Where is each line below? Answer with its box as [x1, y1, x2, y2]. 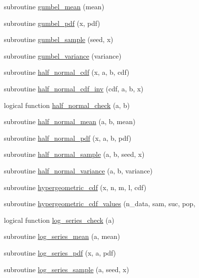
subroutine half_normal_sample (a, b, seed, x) [4, 149, 145, 159]
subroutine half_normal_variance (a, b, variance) [4, 165, 153, 175]
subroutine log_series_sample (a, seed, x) [4, 264, 129, 274]
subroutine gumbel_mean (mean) [4, 1, 105, 11]
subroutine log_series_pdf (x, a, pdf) [4, 247, 116, 257]
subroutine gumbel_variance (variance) [4, 50, 122, 61]
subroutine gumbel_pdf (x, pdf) [4, 18, 100, 28]
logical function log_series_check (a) [4, 214, 114, 225]
